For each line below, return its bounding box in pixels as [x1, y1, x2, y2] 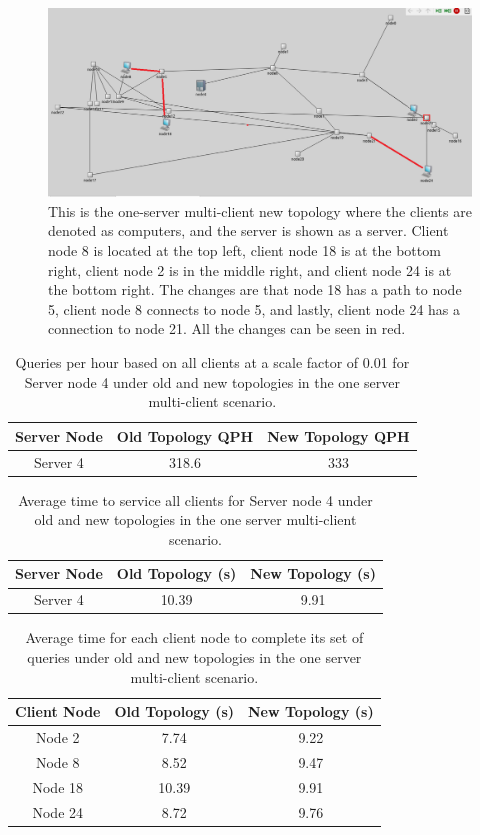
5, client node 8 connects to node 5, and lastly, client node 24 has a [48, 298, 461, 319]
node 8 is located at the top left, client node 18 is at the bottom [48, 240, 441, 260]
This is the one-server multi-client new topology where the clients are [48, 200, 472, 221]
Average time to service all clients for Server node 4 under [18, 489, 373, 510]
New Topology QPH [267, 425, 410, 446]
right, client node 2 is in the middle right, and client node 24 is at [48, 259, 452, 280]
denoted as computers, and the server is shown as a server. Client [48, 220, 449, 241]
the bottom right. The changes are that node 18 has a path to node [48, 279, 462, 300]
